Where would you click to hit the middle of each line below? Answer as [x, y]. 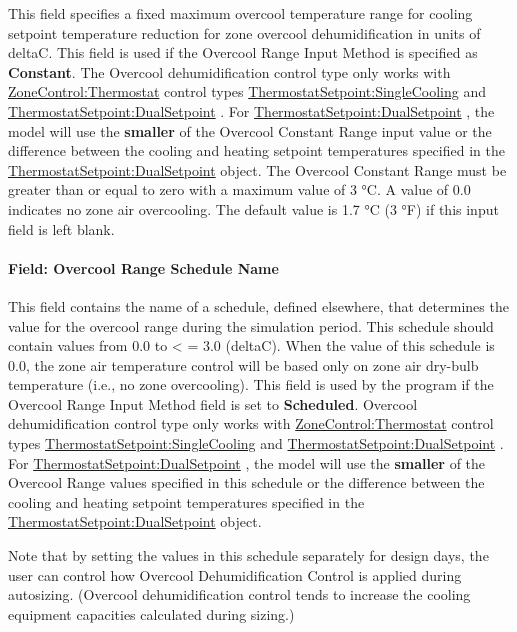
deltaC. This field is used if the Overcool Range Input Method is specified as [243, 52]
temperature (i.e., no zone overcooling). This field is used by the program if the [251, 384]
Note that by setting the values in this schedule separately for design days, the [248, 555]
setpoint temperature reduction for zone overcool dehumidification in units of [244, 32]
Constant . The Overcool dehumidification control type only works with [229, 71]
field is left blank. [61, 228]
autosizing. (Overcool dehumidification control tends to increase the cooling [239, 594]
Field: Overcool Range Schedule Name [143, 267]
